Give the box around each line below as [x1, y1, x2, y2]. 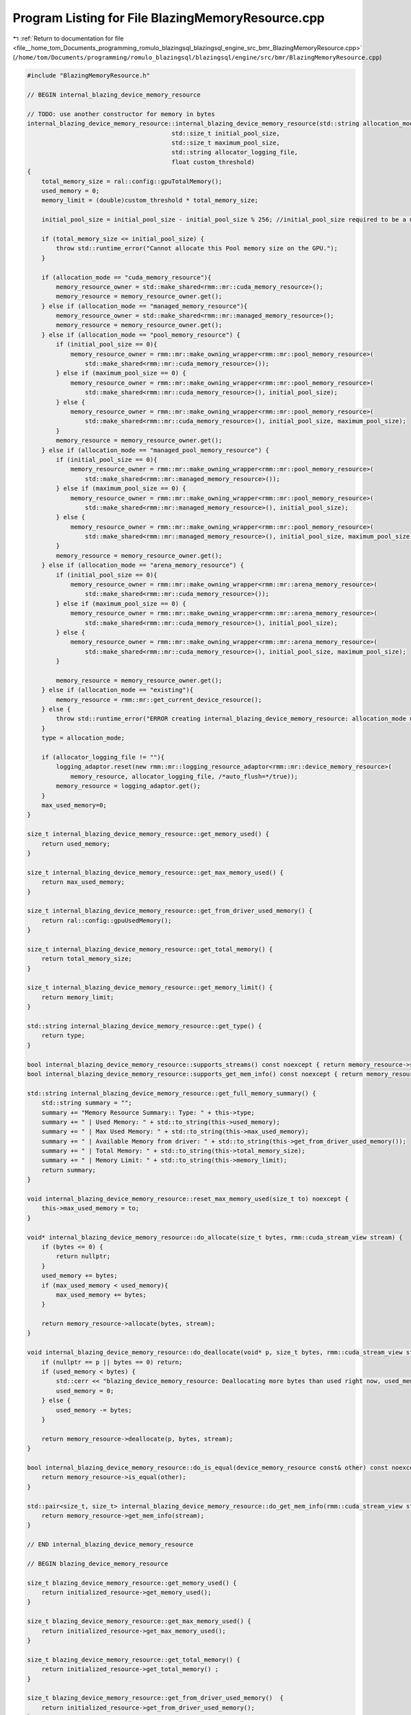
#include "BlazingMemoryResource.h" [27, 72, 151, 80]
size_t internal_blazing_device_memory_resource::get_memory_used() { [27, 830, 270, 838]
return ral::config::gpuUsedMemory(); [41, 916, 172, 924]
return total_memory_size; [41, 955, 133, 963]
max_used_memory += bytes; [55, 1290, 147, 1299]
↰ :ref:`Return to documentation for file [12, 34, 124, 43]
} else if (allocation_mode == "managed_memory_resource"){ [41, 302, 248, 310]
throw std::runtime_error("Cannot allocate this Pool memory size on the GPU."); [55, 244, 338, 252]
